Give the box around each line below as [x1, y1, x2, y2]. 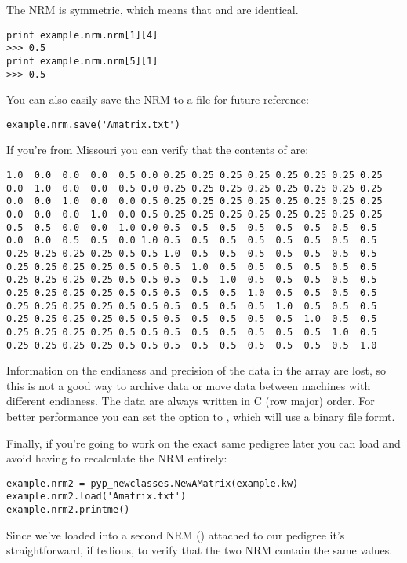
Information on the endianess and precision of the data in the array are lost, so [6, 362, 386, 378]
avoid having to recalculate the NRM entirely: [6, 450, 227, 466]
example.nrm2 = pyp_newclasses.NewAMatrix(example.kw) [6, 477, 299, 489]
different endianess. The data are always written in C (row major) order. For [6, 393, 375, 409]
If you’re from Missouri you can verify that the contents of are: [6, 141, 309, 158]
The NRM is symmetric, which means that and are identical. [6, 2, 299, 17]
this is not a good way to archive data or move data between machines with [6, 377, 371, 393]
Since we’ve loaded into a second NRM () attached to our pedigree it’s [6, 526, 345, 543]
